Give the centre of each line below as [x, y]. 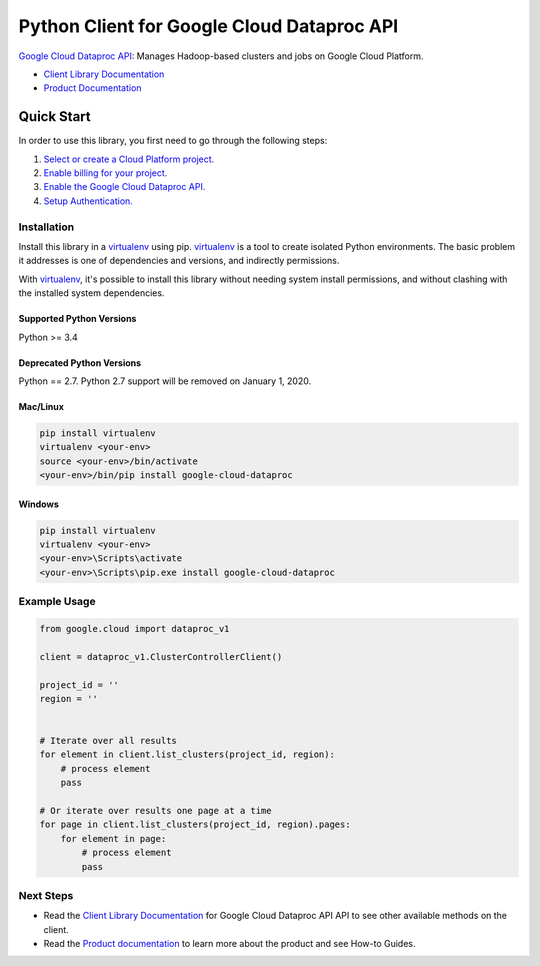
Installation [46, 227]
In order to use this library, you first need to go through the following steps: [173, 141]
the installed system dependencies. [91, 293]
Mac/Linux [41, 406]
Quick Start [54, 116]
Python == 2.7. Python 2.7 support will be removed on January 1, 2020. [165, 381]
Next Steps [46, 895]
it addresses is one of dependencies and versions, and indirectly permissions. [179, 261]
